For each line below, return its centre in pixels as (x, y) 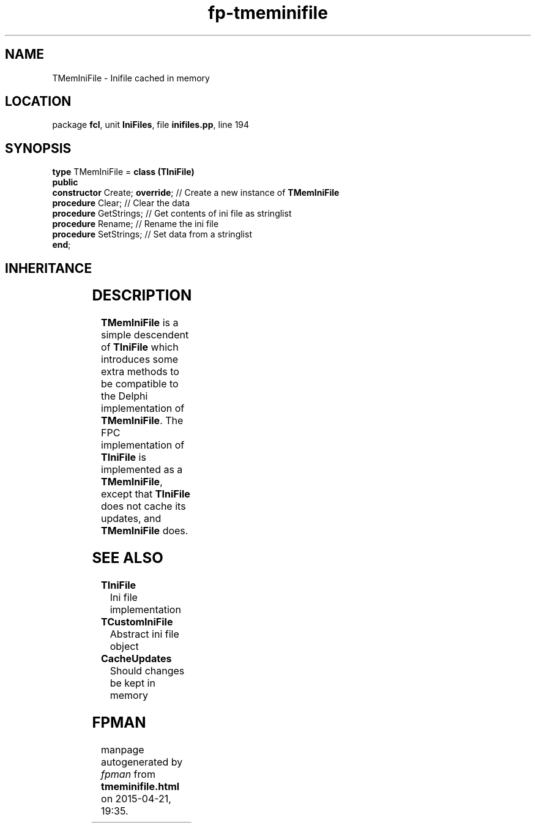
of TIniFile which (140, 347)
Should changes (147, 670)
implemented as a (142, 470)
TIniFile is (124, 457)
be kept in (132, 683)
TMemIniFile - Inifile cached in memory (131, 78)
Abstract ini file (144, 634)
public (65, 182)
